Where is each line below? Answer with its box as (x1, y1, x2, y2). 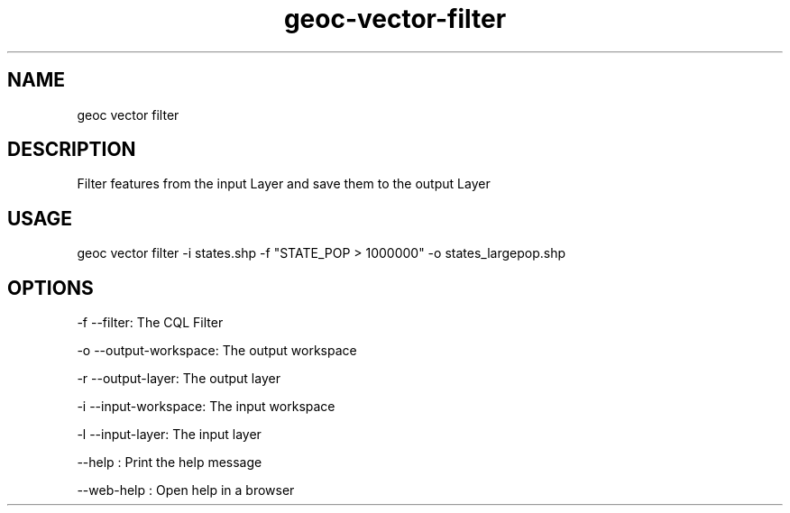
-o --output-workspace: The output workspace (77, 343, 357, 359)
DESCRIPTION (7, 138, 136, 161)
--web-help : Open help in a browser (77, 482, 295, 499)
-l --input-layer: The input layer (77, 426, 262, 443)
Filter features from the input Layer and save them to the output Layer (77, 176, 491, 192)
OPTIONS (7, 276, 94, 299)
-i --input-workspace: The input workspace (77, 398, 335, 415)
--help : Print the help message (77, 454, 262, 471)
